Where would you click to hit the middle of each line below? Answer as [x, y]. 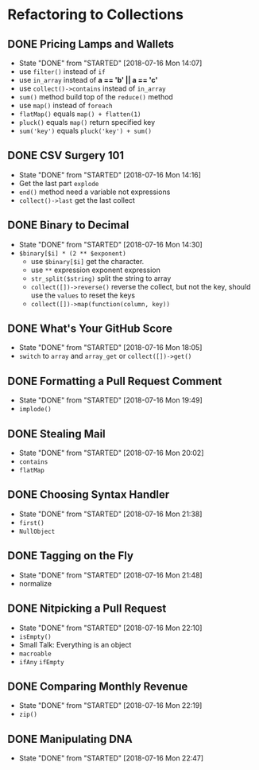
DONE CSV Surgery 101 [66, 156]
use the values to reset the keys [83, 295]
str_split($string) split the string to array [101, 278]
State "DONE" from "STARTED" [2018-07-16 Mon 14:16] [110, 175]
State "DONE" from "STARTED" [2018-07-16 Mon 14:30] [111, 244]
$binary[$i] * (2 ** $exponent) [72, 253]
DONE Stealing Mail [57, 434]
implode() [35, 410]
